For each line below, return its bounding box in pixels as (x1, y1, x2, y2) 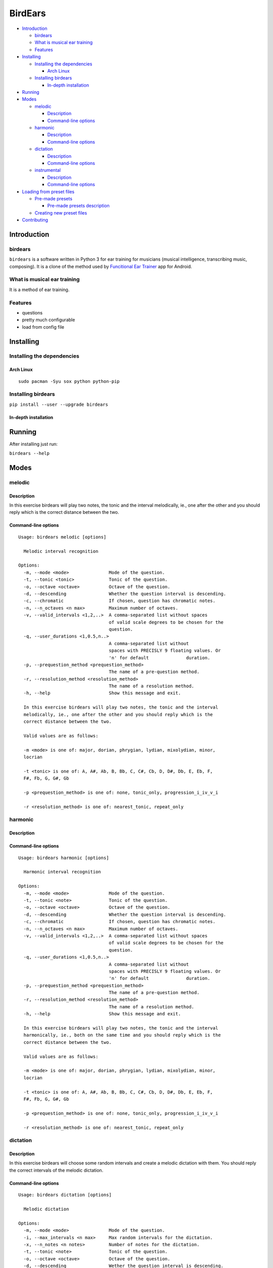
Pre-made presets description (47, 203, 110, 209)
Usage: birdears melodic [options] (18, 534, 107, 540)
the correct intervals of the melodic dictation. (9, 1167, 104, 1173)
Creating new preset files (34, 209, 87, 216)
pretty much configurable (22, 317, 75, 323)
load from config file (22, 324, 64, 330)
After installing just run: (9, 441, 58, 447)
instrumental (34, 167, 61, 173)
